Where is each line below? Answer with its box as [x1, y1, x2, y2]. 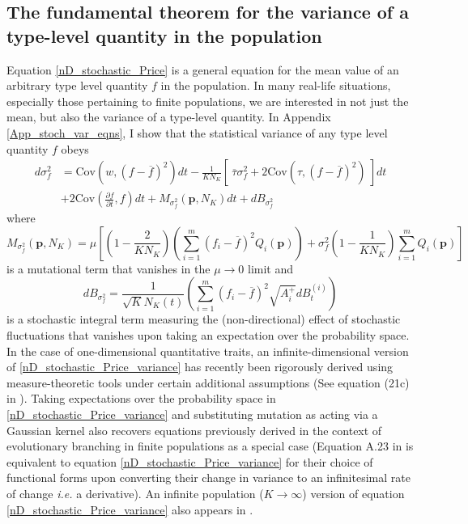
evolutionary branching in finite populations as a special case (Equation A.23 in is [6, 437, 414, 454]
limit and [248, 260, 294, 277]
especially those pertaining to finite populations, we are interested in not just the [6, 92, 409, 109]
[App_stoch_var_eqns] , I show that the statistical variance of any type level [6, 124, 388, 141]
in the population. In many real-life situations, [160, 77, 391, 94]
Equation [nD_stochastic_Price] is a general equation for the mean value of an [6, 61, 399, 78]
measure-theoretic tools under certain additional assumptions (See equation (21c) [6, 374, 410, 391]
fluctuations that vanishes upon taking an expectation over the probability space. [6, 327, 410, 343]
